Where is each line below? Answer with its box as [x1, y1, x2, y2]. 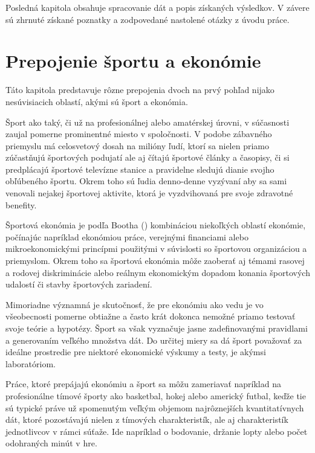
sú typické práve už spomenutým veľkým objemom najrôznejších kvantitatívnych [5, 401, 304, 414]
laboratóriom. [5, 357, 56, 370]
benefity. [5, 198, 37, 211]
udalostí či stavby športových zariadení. [5, 278, 152, 291]
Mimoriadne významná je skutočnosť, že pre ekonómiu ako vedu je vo [5, 298, 264, 310]
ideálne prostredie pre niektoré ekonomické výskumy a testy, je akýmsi [5, 345, 266, 358]
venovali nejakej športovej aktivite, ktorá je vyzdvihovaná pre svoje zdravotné [5, 187, 293, 199]
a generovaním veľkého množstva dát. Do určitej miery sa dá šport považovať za [5, 333, 302, 346]
